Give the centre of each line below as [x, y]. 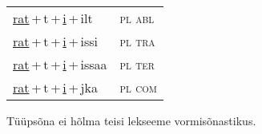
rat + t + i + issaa [60, 64]
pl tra [137, 41]
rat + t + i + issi [56, 41]
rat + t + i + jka [55, 87]
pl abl [137, 18]
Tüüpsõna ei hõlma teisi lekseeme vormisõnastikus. [131, 120]
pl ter [137, 64]
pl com [138, 87]
